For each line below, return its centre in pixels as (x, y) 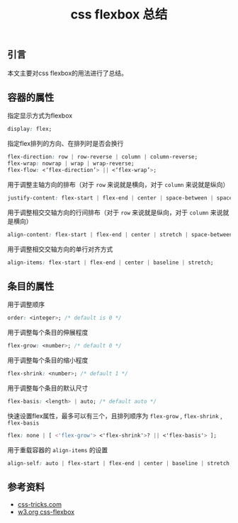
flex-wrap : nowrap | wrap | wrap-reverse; (71, 163)
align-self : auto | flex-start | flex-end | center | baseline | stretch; (120, 463)
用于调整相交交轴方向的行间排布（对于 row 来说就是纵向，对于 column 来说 (115, 212)
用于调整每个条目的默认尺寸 (48, 388)
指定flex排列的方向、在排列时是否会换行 (66, 144)
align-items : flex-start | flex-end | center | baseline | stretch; (110, 263)
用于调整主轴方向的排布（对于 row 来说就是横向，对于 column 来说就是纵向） (118, 184)
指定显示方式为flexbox (40, 116)
